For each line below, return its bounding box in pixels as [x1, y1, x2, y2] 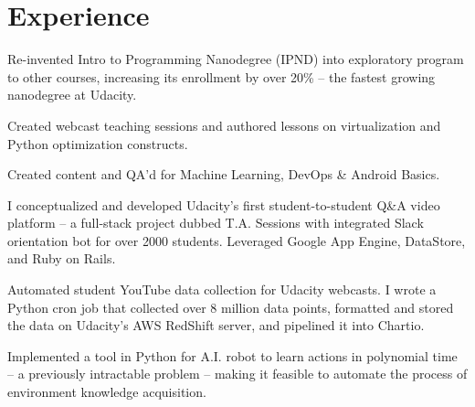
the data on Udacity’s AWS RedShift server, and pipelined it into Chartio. [7, 316, 425, 335]
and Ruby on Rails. [7, 249, 116, 268]
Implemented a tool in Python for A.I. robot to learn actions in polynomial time [7, 346, 458, 365]
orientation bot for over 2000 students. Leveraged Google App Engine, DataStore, [7, 230, 466, 250]
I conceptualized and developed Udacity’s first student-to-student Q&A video [7, 195, 440, 214]
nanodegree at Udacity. [7, 85, 137, 104]
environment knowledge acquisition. [7, 382, 206, 402]
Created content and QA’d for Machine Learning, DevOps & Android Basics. [7, 165, 440, 184]
